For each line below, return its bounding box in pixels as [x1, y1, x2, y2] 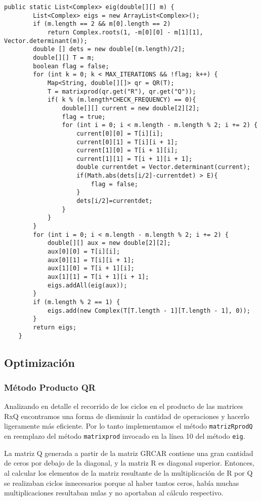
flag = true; [62, 113, 106, 120]
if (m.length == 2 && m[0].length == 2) [33, 20, 171, 28]
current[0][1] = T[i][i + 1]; [76, 138, 178, 146]
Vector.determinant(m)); [4, 37, 88, 45]
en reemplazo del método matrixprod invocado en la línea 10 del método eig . [4, 431, 245, 441]
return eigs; [33, 323, 77, 331]
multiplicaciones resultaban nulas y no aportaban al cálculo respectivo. [4, 487, 224, 498]
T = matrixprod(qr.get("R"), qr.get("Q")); [47, 88, 196, 95]
